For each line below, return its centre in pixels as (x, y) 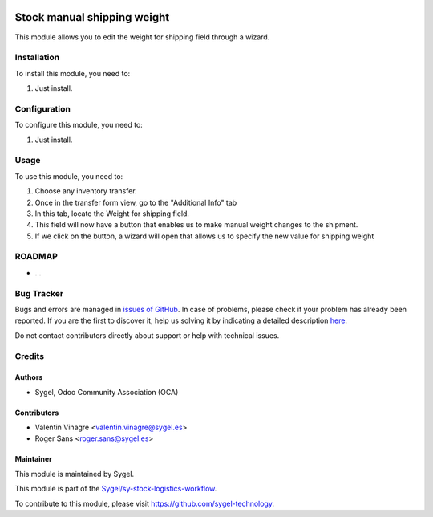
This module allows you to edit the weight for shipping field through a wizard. (142, 37)
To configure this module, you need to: (79, 125)
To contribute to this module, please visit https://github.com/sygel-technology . (144, 503)
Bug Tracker (39, 293)
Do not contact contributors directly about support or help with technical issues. (147, 335)
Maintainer (33, 459)
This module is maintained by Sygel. (75, 474)
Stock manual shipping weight (92, 17)
